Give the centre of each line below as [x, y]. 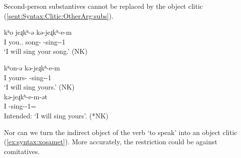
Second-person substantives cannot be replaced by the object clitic [103, 6]
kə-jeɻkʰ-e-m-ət [26, 96]
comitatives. [22, 151]
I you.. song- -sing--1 [35, 41]
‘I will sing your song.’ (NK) [46, 51]
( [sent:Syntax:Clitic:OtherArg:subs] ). [59, 15]
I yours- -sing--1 [28, 77]
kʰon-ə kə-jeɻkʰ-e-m [32, 67]
